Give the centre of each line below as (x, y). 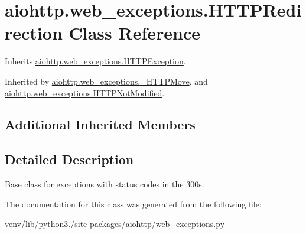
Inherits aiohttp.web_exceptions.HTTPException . (95, 61)
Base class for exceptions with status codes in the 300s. (105, 184)
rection (34, 33)
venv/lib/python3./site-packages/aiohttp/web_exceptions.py (115, 224)
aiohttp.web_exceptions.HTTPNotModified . (85, 92)
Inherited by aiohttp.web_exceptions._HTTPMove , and (106, 81)
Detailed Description (69, 159)
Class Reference (134, 33)
